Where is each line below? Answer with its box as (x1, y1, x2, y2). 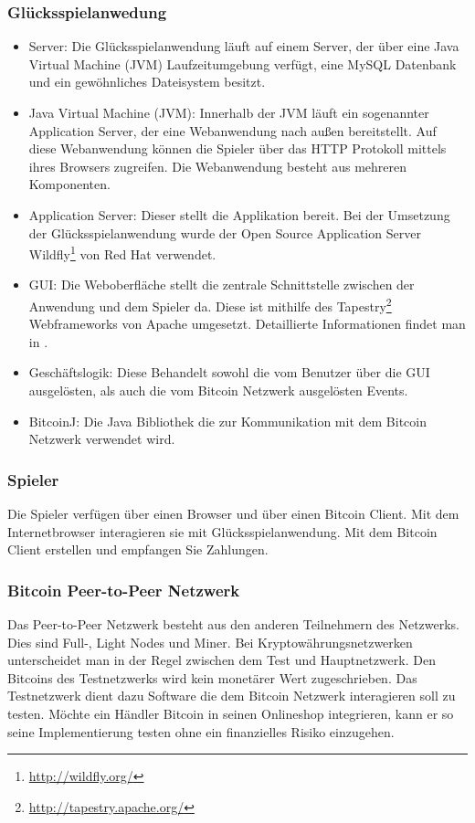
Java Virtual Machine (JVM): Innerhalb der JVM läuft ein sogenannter (28, 103, 429, 121)
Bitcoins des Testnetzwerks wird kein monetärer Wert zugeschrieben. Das (7, 668, 417, 687)
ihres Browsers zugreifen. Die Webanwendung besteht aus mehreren (28, 156, 407, 175)
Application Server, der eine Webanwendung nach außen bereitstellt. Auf (28, 121, 437, 140)
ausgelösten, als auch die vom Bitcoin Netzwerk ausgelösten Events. (28, 381, 408, 400)
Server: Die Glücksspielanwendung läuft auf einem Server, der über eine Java (28, 37, 459, 56)
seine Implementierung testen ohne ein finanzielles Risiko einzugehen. (7, 722, 395, 741)
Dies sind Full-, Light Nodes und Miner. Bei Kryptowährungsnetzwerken (7, 632, 413, 651)
